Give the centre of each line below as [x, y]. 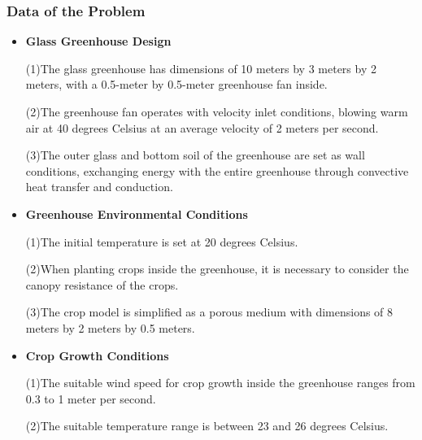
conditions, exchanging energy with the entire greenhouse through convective [217, 170]
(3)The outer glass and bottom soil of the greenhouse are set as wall [195, 155]
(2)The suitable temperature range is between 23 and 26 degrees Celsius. [207, 426]
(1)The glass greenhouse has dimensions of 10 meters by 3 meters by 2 [201, 68]
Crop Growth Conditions [97, 355]
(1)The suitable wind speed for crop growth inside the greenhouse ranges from [220, 383]
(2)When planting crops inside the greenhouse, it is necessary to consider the [217, 269]
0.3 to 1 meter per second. [91, 398]
